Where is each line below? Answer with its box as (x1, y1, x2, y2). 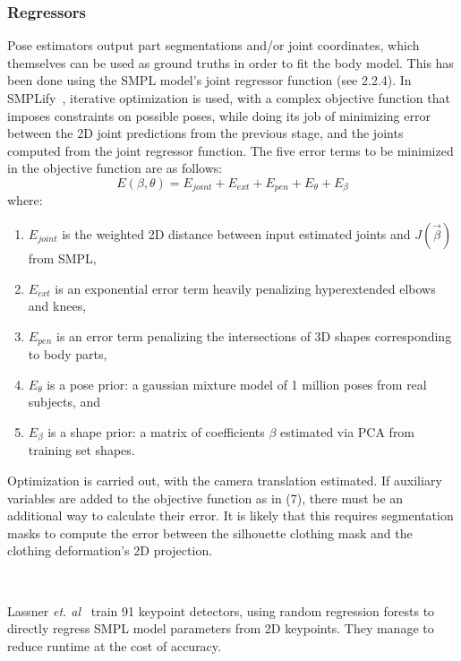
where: (7, 191, 43, 210)
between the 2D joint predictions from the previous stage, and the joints (7, 124, 404, 142)
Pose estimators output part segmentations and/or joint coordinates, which (7, 36, 420, 55)
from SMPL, (28, 249, 97, 268)
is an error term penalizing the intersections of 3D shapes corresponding (55, 326, 452, 345)
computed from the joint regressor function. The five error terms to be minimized (7, 141, 454, 159)
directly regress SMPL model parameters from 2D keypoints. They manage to (7, 619, 434, 638)
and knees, (28, 296, 87, 315)
